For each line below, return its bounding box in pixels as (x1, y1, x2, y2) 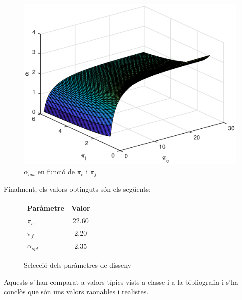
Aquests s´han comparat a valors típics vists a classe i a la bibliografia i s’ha (4, 276, 238, 287)
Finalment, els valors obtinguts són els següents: (4, 183, 151, 194)
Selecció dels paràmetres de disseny (24, 260, 132, 270)
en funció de (37, 166, 75, 177)
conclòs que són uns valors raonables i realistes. (4, 286, 149, 297)
